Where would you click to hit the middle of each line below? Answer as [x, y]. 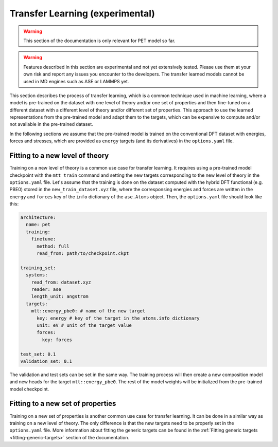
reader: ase [46, 289]
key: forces [57, 340]
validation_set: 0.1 [46, 361]
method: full [53, 246]
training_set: [38, 268]
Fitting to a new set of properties [63, 404]
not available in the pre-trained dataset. [51, 124]
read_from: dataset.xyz [61, 282]
